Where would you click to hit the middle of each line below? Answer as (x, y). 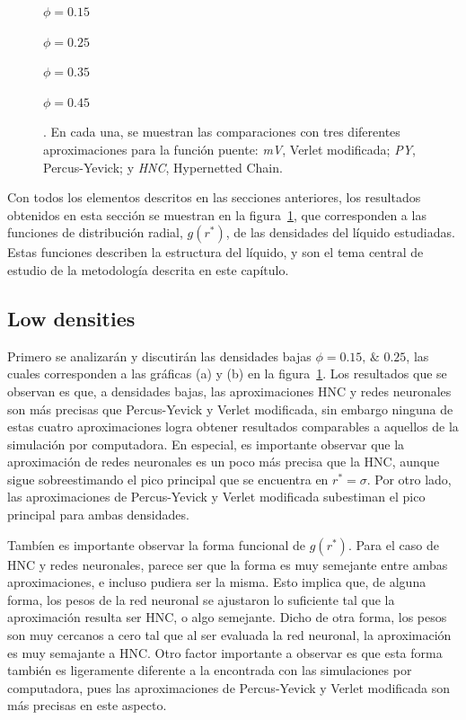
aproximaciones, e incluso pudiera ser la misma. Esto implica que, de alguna (217, 582)
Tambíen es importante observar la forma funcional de (157, 544)
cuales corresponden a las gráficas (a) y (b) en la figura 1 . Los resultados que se (227, 373)
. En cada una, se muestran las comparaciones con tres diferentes (222, 132)
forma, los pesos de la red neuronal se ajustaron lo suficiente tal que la (201, 599)
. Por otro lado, (409, 479)
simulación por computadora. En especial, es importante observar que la (206, 444)
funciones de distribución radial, (95, 232)
